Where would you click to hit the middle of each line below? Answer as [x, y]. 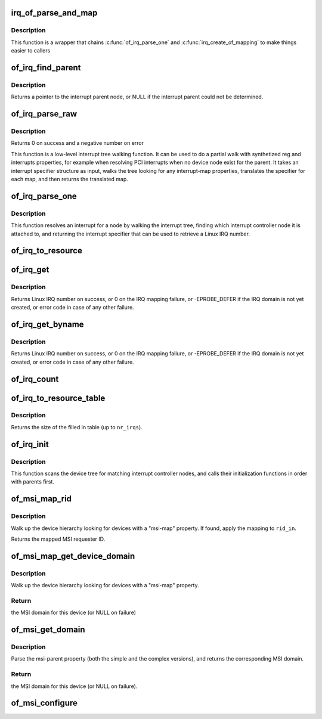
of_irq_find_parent [46, 68]
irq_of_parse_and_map [54, 13]
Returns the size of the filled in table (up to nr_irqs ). [77, 427]
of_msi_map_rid [41, 499]
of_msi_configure [44, 703]
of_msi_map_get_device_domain [73, 556]
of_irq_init [30, 444]
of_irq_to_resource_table [58, 398]
